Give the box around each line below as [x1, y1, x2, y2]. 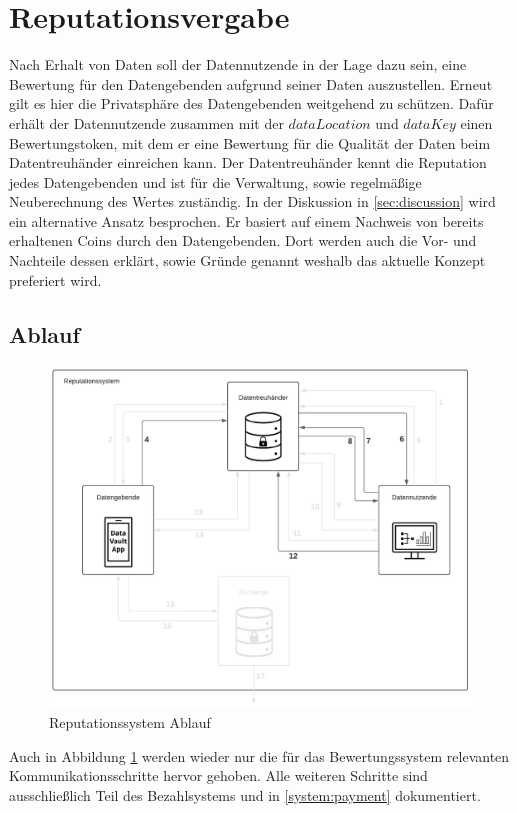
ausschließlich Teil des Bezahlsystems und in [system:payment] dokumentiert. [9, 784, 481, 805]
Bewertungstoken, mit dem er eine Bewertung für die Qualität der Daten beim [9, 132, 491, 153]
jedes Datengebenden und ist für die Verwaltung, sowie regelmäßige [9, 171, 422, 192]
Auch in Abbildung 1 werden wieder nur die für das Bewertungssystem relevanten [9, 745, 510, 766]
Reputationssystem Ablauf [49, 712, 211, 733]
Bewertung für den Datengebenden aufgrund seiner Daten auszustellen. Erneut [9, 73, 493, 94]
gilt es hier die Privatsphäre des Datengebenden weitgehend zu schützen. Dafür [9, 93, 494, 114]
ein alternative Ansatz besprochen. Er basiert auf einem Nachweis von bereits [9, 210, 484, 231]
